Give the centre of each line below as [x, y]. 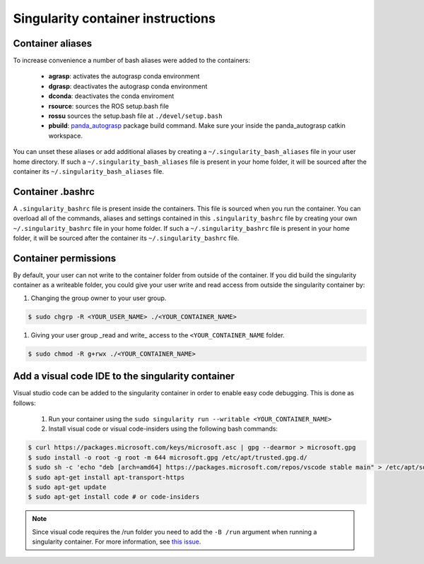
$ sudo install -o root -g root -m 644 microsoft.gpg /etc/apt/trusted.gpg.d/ [167, 457]
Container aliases [53, 43]
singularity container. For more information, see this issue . [117, 542]
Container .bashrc [54, 192]
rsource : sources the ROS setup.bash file [109, 106]
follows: [24, 403]
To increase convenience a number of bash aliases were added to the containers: [132, 61]
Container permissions [65, 258]
